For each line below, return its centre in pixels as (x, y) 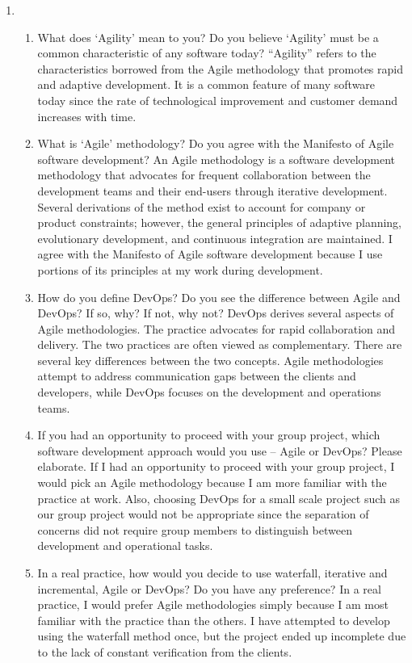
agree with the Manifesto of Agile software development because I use (210, 254)
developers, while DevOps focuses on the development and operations (209, 392)
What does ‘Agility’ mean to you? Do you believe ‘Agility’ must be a (208, 37)
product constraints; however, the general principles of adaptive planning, (220, 222)
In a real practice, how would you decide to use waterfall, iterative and (212, 573)
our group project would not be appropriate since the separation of (203, 514)
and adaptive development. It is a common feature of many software (206, 84)
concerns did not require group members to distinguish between (195, 529)
